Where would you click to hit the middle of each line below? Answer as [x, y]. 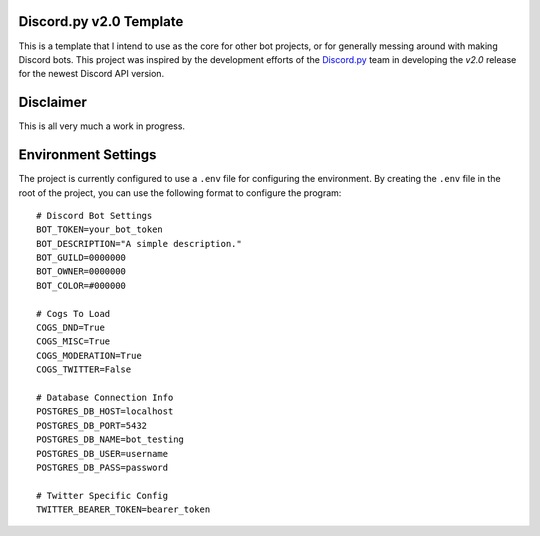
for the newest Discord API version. [91, 74]
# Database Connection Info [105, 397]
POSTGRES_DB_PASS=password [102, 467]
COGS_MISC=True [73, 341]
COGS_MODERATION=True [89, 355]
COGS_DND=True [70, 328]
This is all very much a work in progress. [101, 126]
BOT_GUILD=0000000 [81, 258]
